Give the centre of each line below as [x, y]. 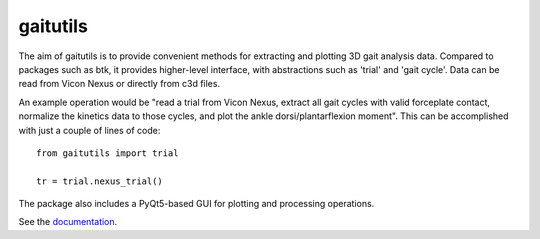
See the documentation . [68, 222]
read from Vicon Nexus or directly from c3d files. [119, 84]
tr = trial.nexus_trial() [100, 181]
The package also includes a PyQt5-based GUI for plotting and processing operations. [196, 204]
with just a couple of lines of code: [89, 130]
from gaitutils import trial [107, 153]
